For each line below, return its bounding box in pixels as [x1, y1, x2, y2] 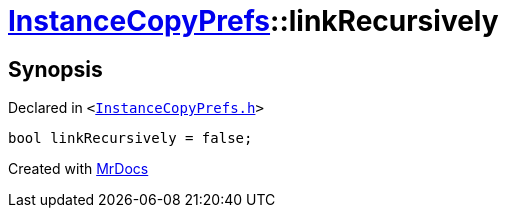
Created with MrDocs [8, 160, 149, 178]
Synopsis [8, 56, 103, 82]
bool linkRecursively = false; [8, 130, 253, 147]
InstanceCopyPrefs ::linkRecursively [8, 4, 499, 38]
